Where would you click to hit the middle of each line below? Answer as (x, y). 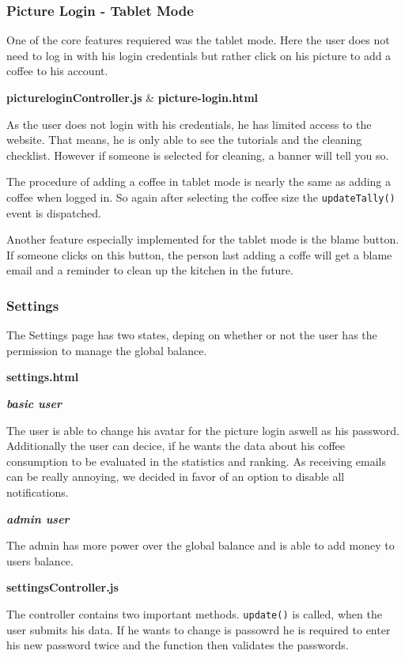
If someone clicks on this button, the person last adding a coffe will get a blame (199, 254)
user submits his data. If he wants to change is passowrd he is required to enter (199, 629)
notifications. (38, 492)
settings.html (43, 377)
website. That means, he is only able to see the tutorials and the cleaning (184, 140)
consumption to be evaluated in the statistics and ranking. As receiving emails (197, 461)
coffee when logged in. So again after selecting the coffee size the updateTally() (201, 197)
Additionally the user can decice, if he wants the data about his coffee (176, 446)
